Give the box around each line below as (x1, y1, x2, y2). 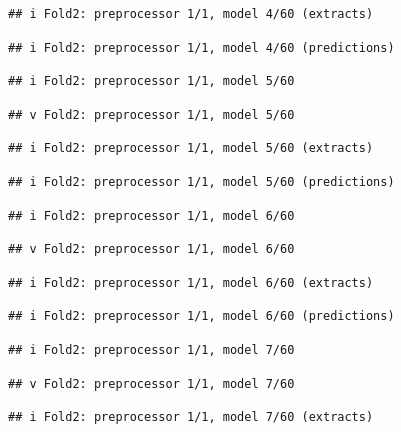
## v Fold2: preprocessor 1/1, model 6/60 (8, 242, 295, 257)
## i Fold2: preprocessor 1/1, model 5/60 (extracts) (8, 141, 374, 156)
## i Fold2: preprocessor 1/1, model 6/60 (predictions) (8, 309, 395, 324)
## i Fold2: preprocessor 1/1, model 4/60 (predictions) (8, 40, 395, 55)
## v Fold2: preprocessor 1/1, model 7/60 (8, 376, 295, 391)
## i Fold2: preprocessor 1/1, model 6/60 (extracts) (8, 275, 374, 290)
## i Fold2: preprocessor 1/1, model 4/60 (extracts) (8, 7, 374, 21)
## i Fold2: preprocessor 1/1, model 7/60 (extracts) (8, 410, 374, 425)
